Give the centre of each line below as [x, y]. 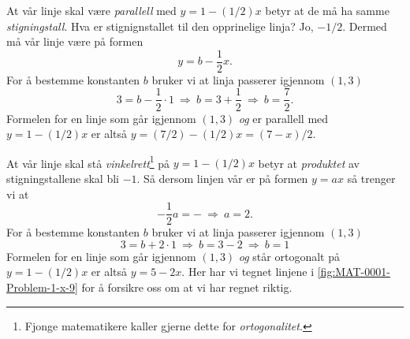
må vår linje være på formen [75, 41]
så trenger [371, 178]
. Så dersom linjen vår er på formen [222, 178]
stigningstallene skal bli [63, 178]
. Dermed [365, 26]
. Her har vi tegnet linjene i [248, 272]
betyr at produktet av [309, 163]
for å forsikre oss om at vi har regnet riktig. [187, 287]
